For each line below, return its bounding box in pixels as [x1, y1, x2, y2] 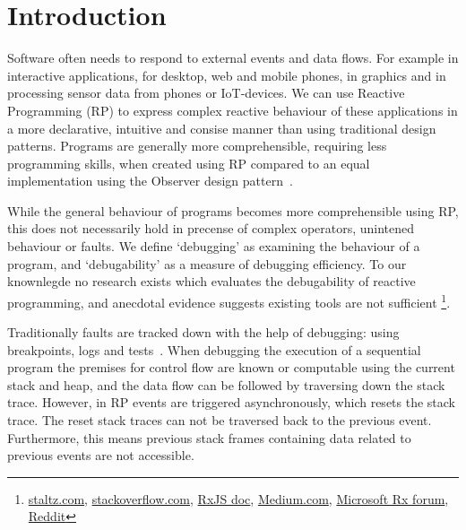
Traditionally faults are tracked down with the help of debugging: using [7, 323, 400, 342]
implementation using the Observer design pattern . [7, 171, 293, 190]
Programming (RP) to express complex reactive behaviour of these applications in [7, 100, 458, 119]
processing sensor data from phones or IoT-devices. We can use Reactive [7, 83, 405, 102]
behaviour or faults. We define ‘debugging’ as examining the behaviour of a [7, 237, 420, 256]
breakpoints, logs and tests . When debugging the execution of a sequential [7, 340, 421, 359]
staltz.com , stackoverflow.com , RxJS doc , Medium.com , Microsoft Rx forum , [28, 489, 449, 508]
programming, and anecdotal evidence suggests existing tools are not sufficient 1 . [7, 290, 451, 311]
